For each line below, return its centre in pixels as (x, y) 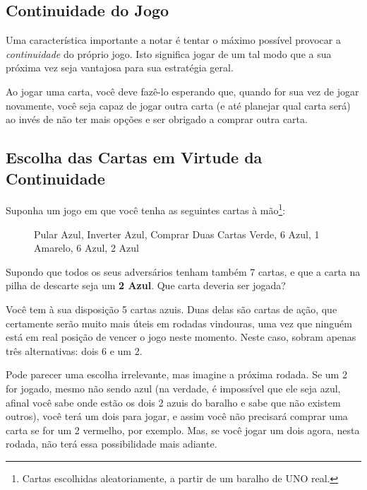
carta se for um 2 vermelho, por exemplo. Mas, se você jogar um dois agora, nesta (183, 430)
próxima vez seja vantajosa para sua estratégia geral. (120, 68)
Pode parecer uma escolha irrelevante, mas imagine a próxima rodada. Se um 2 (176, 374)
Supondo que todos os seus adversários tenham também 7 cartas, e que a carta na (183, 271)
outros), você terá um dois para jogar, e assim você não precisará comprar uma (177, 416)
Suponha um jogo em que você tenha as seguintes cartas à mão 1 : (146, 209)
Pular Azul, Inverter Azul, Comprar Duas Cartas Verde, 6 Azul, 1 (177, 234)
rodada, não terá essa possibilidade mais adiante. (112, 444)
